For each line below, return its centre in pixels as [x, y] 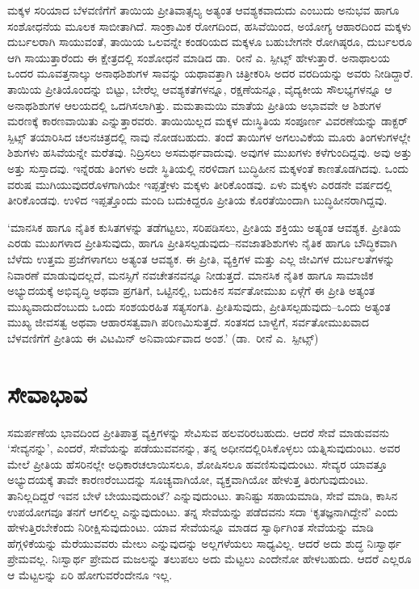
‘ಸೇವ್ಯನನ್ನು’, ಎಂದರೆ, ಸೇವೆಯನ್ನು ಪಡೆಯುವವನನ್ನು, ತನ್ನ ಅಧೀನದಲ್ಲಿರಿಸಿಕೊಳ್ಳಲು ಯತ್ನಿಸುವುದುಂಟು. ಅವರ [204, 448]
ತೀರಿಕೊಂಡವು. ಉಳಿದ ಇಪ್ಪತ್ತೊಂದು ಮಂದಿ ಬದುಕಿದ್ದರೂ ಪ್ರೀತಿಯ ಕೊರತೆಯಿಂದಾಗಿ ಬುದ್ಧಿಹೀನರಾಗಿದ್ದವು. [197, 200]
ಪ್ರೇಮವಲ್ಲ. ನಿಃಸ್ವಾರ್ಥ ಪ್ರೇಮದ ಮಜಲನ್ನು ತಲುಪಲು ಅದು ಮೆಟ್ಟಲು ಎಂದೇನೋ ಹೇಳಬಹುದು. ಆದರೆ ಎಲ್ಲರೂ [209, 559]
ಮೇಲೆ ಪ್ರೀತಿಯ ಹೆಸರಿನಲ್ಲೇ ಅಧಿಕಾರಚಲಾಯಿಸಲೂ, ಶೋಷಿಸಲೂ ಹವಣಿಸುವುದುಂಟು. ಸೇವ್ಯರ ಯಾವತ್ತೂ [197, 463]
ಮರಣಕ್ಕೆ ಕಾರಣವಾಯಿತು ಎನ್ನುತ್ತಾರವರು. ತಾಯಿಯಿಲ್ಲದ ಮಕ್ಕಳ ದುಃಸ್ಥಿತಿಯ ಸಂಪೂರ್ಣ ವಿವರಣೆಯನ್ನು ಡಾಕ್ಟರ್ [208, 121]
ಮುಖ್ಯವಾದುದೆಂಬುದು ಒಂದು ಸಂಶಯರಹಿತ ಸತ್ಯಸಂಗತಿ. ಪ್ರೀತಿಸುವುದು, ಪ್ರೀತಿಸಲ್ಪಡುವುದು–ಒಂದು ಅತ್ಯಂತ [199, 306]
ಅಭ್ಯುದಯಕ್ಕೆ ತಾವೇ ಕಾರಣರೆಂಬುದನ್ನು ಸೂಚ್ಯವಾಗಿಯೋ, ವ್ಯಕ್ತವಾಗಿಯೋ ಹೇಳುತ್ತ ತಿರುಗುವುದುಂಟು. [188, 480]
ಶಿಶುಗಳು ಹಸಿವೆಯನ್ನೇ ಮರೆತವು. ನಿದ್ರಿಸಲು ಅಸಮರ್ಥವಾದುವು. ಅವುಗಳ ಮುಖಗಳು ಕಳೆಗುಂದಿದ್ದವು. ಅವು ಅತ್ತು [210, 152]
